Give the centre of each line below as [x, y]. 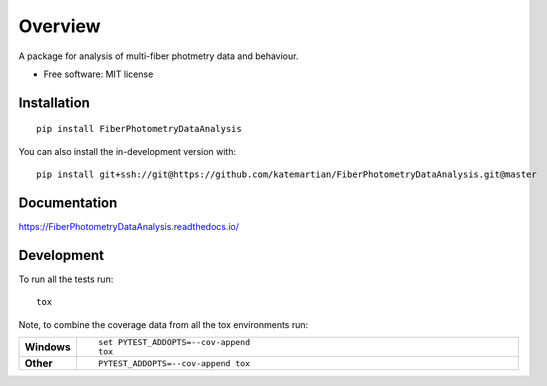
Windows [47, 347]
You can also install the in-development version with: [127, 151]
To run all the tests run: [66, 279]
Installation [54, 102]
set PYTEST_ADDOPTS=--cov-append [174, 342]
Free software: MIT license [98, 74]
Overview [59, 26]
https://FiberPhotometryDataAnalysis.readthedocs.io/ [129, 227]
